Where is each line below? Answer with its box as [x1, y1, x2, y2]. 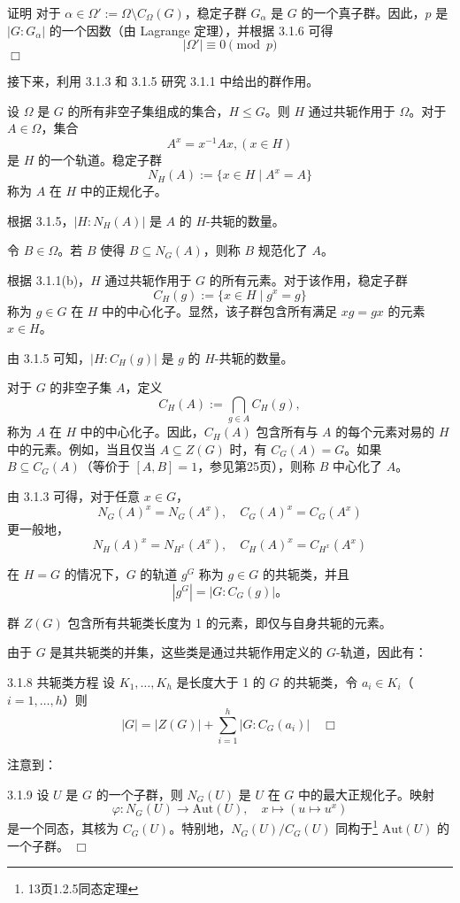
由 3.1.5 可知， [7, 348, 91, 367]
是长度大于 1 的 [176, 672, 265, 691]
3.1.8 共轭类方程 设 [7, 672, 116, 691]
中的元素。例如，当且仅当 [7, 439, 156, 458]
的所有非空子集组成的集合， [67, 101, 229, 120]
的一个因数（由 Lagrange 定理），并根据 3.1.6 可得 [49, 20, 333, 39]
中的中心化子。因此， [80, 422, 204, 441]
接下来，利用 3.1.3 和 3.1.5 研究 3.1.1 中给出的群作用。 [7, 72, 319, 90]
